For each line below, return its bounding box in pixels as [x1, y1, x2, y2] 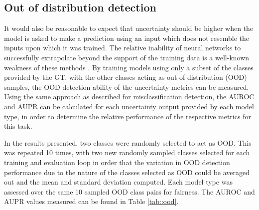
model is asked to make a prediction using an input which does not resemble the [4, 32, 249, 43]
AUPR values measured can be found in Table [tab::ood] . [4, 196, 179, 207]
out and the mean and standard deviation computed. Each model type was [4, 177, 233, 187]
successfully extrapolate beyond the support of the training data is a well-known [4, 52, 250, 62]
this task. [4, 121, 32, 131]
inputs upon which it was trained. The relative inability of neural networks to [4, 42, 241, 53]
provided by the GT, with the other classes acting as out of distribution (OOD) [4, 72, 247, 82]
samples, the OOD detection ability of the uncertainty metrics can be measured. [4, 81, 249, 92]
